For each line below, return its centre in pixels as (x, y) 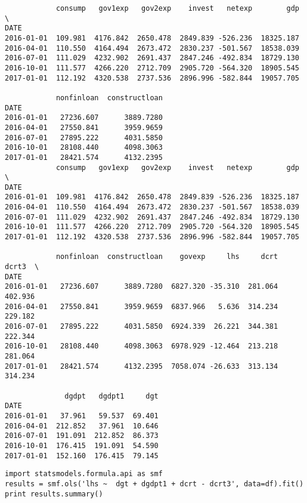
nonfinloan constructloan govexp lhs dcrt (167, 257)
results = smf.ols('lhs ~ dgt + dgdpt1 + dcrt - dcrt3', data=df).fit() (154, 484)
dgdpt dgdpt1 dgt (111, 396)
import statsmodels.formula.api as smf (84, 474)
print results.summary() (54, 494)
